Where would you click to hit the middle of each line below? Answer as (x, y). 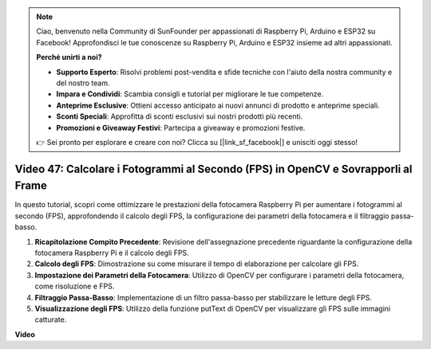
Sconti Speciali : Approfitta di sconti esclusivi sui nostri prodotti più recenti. (180, 116)
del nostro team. (83, 83)
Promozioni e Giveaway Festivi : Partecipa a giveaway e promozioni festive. (181, 127)
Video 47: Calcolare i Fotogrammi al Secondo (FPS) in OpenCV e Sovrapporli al (214, 169)
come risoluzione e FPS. (75, 286)
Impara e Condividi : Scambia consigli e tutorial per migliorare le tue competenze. (190, 94)
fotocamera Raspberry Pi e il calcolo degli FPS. (112, 253)
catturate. (51, 320)
